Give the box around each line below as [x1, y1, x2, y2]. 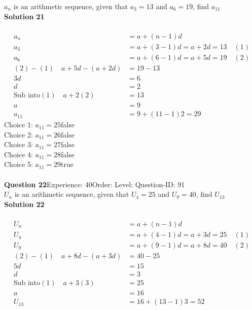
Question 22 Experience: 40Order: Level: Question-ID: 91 [4, 179, 185, 189]
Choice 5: [4, 159, 33, 169]
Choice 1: [4, 119, 33, 130]
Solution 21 [4, 11, 45, 21]
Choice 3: [4, 139, 33, 150]
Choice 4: [4, 149, 33, 159]
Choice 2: [4, 129, 33, 140]
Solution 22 [4, 198, 45, 209]
